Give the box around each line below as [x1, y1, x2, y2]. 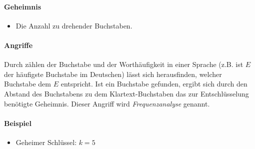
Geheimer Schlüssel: [15, 136, 77, 147]
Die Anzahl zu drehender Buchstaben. [15, 20, 132, 30]
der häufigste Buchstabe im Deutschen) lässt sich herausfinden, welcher [4, 68, 222, 79]
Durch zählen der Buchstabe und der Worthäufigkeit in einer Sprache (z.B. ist [4, 59, 243, 69]
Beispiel [4, 117, 31, 128]
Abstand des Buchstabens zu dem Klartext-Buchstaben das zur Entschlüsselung [4, 88, 249, 98]
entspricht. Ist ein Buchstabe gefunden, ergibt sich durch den [60, 78, 247, 89]
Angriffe [4, 39, 33, 50]
